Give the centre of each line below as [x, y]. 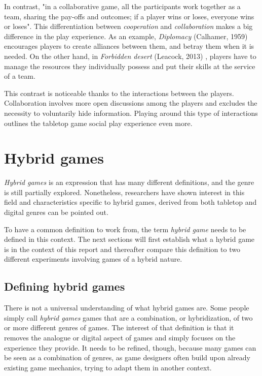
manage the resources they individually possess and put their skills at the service [130, 66]
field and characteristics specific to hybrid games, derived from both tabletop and [130, 202]
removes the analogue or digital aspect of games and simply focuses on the [120, 337]
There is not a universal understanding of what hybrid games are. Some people [127, 308]
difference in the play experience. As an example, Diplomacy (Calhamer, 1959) [126, 36]
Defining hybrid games [65, 286]
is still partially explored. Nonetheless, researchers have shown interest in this [124, 192]
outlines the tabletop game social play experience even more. [98, 123]
